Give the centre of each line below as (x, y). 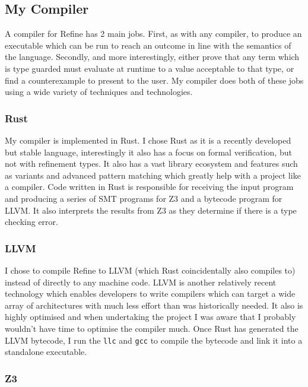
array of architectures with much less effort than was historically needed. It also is (154, 305)
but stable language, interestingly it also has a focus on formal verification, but (148, 152)
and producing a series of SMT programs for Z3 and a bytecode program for (144, 198)
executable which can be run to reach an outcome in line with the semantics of (148, 45)
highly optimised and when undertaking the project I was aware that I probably (150, 317)
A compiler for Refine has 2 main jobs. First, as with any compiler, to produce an (153, 34)
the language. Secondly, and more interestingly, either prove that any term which (152, 57)
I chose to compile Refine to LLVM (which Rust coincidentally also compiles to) (150, 270)
